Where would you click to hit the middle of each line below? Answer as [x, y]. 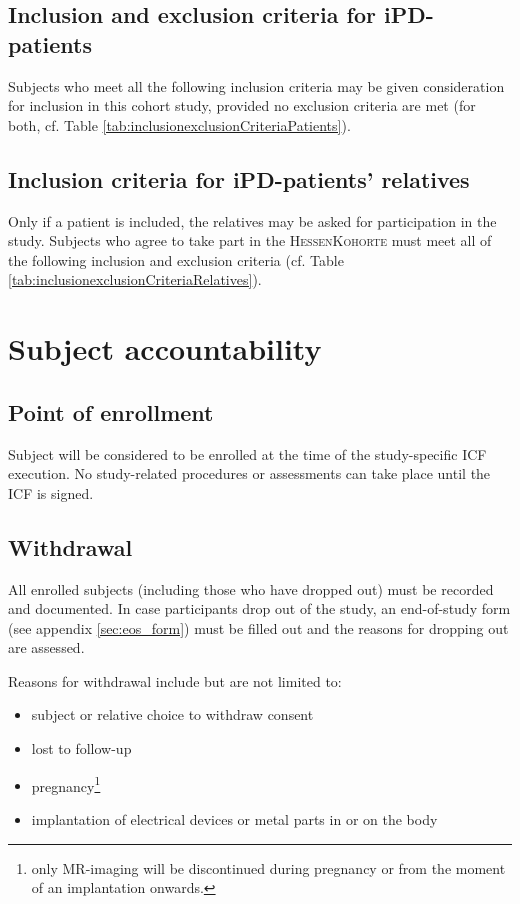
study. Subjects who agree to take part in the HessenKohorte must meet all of [250, 240]
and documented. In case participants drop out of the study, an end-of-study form [259, 608]
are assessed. [46, 647]
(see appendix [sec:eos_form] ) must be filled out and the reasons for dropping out [258, 627]
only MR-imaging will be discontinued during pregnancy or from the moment [268, 867]
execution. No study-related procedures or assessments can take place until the [249, 473]
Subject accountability [165, 348]
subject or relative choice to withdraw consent [172, 714]
